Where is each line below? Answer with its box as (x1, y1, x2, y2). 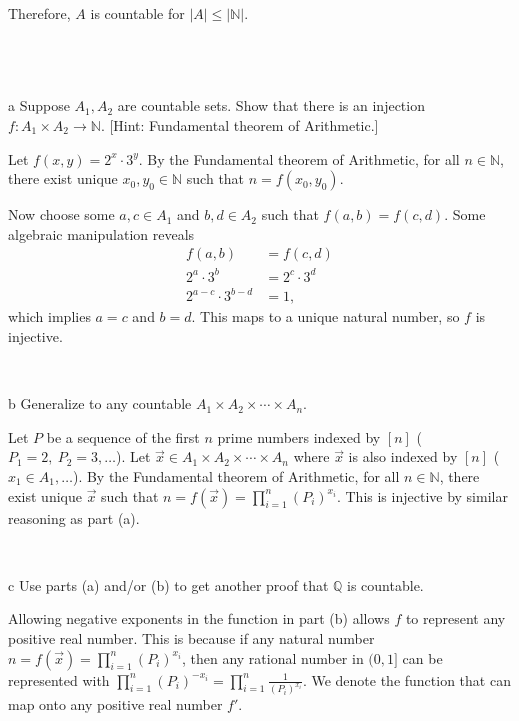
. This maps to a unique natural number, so (191, 306, 460, 327)
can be (402, 647, 443, 668)
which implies (8, 306, 91, 327)
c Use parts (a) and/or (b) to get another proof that (8, 574, 329, 595)
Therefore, (8, 3, 71, 23)
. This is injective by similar (336, 485, 508, 506)
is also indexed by (348, 446, 458, 467)
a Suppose (8, 95, 70, 116)
